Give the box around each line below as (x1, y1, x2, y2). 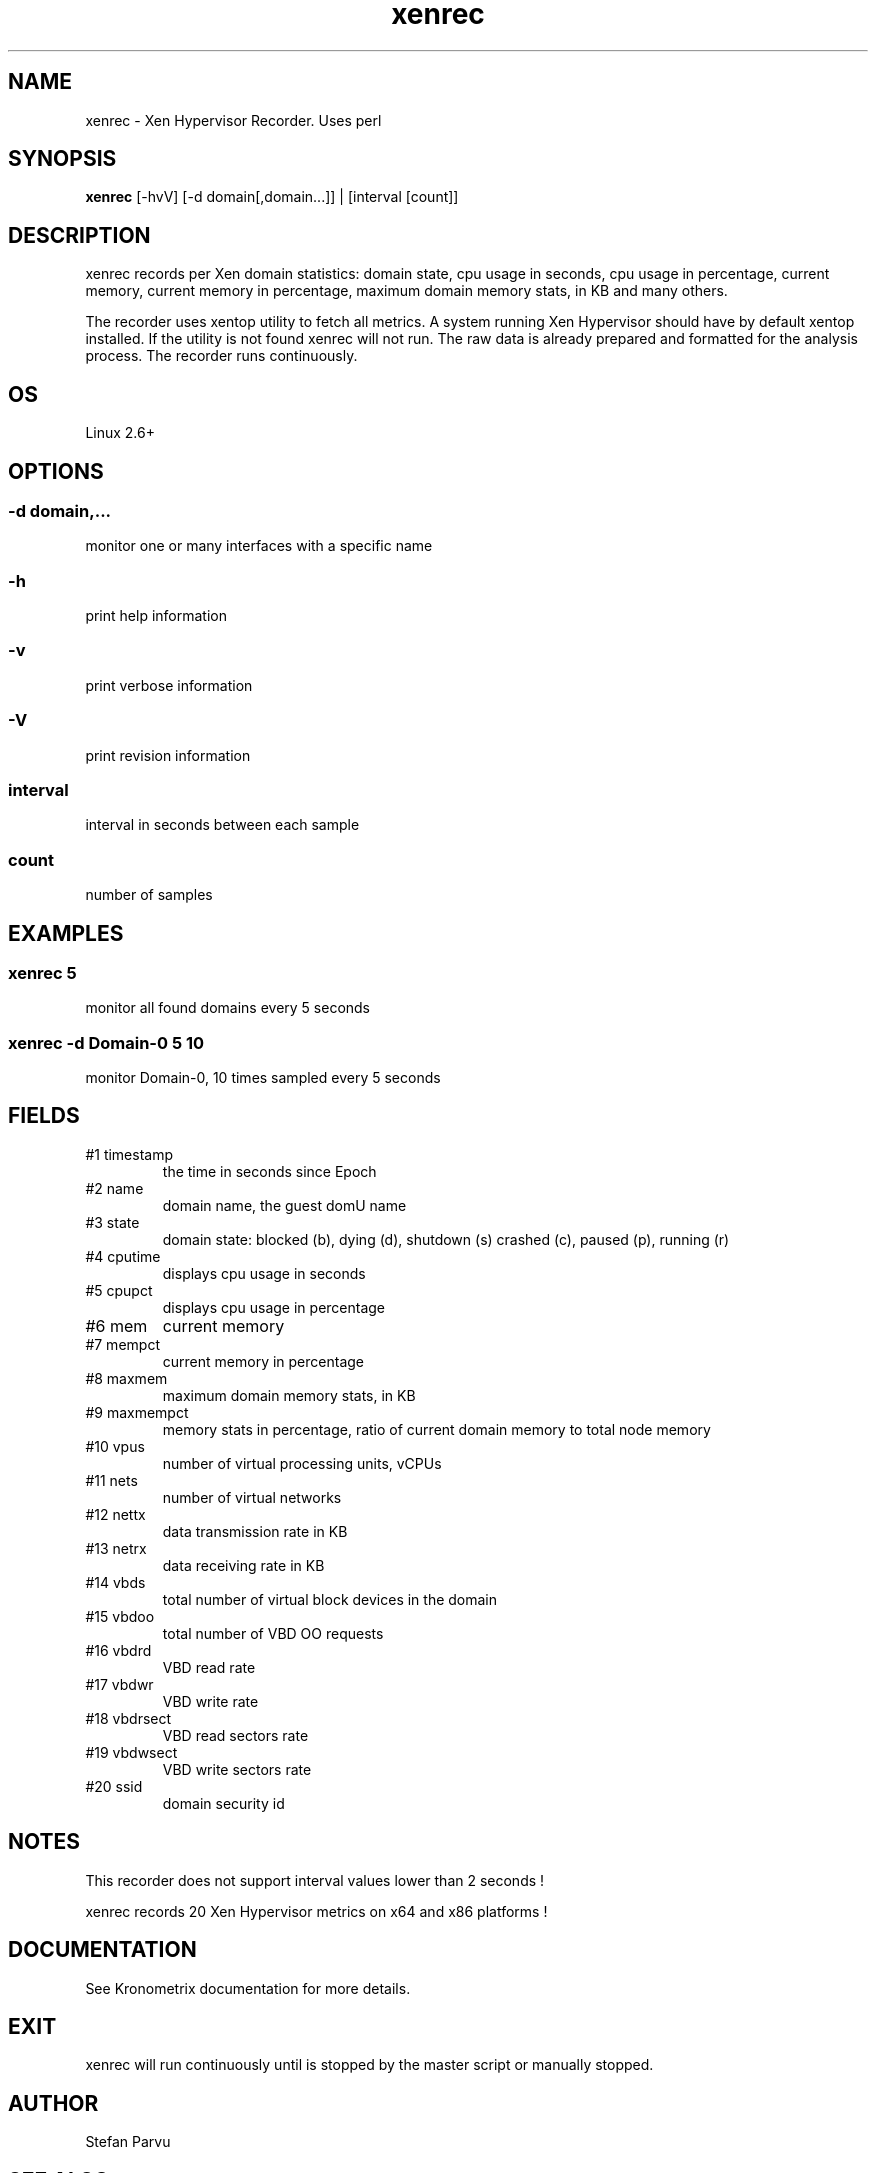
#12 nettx (85, 1505, 146, 1523)
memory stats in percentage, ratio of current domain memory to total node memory (162, 1420, 711, 1438)
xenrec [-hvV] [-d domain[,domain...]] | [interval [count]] (85, 188, 459, 206)
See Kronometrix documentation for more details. (85, 1979, 411, 1997)
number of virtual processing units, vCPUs (162, 1454, 442, 1472)
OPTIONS (8, 458, 104, 484)
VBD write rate (162, 1692, 259, 1710)
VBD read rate (162, 1658, 256, 1676)
